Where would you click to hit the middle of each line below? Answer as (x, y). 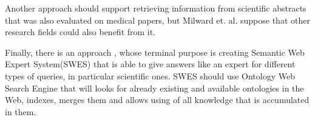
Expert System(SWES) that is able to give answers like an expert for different (150, 64)
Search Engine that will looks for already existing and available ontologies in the (154, 88)
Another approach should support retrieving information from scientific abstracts (156, 8)
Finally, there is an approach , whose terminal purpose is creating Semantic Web (155, 52)
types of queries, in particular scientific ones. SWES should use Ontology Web (150, 75)
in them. (21, 111)
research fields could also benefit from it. (80, 32)
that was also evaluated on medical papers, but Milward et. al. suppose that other (157, 20)
